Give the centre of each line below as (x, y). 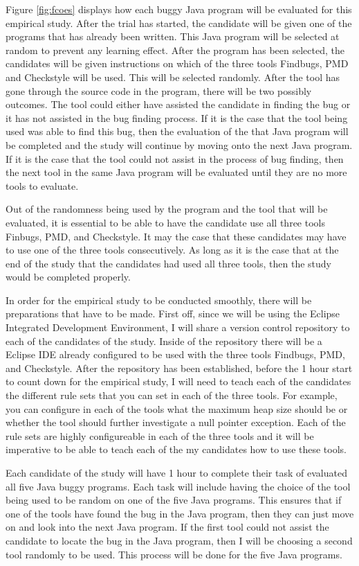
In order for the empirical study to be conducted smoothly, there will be (159, 300)
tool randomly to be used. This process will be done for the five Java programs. (174, 554)
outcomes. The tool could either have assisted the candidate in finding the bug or (178, 104)
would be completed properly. (68, 277)
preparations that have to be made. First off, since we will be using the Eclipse (173, 313)
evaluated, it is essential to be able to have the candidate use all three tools (165, 222)
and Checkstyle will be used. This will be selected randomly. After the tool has (173, 77)
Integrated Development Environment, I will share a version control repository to (178, 327)
